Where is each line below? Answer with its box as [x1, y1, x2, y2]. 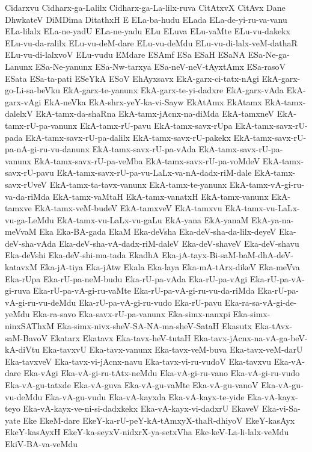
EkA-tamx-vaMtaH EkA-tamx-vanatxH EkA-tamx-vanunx [52, 190, 269, 202]
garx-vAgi [5, 95, 41, 108]
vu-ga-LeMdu [5, 213, 54, 226]
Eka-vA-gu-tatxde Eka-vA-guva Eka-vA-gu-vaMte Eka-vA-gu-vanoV [5, 379, 258, 391]
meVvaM [5, 225, 37, 238]
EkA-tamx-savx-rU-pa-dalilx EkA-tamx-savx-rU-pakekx [25, 131, 231, 143]
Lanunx [5, 60, 33, 72]
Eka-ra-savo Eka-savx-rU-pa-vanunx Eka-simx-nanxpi [32, 308, 231, 320]
